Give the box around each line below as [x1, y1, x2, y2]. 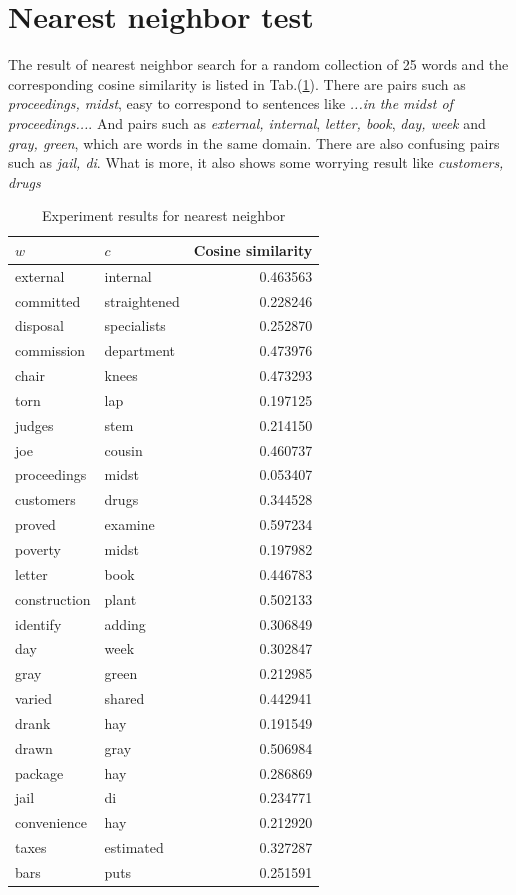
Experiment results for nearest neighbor [42, 205, 286, 226]
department [104, 340, 176, 361]
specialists [104, 315, 166, 336]
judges [15, 414, 54, 435]
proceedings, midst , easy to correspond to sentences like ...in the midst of [8, 93, 453, 114]
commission [15, 340, 86, 361]
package [15, 762, 64, 783]
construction [15, 588, 91, 609]
